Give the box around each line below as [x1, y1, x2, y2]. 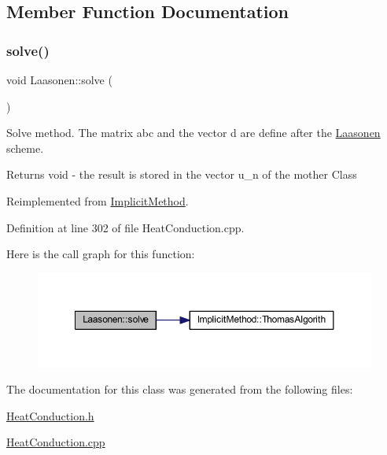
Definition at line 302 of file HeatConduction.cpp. [6, 219, 245, 235]
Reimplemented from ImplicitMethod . [6, 192, 189, 209]
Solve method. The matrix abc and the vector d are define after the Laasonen [6, 124, 381, 141]
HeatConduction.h [6, 407, 94, 424]
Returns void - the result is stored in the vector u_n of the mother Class [6, 166, 357, 183]
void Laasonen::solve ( [6, 72, 112, 87]
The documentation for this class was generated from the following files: [6, 381, 353, 398]
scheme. [6, 139, 44, 156]
